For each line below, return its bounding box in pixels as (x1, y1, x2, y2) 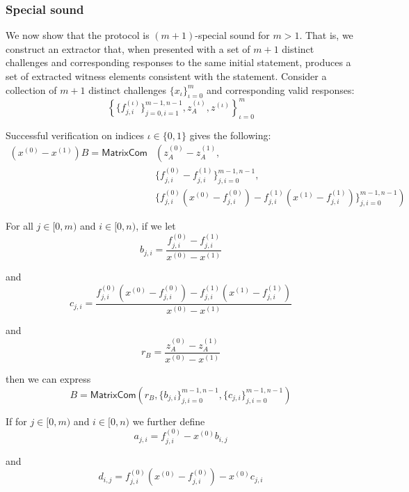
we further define (132, 413, 205, 428)
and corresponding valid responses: (206, 82, 355, 97)
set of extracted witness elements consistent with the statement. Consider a (6, 69, 327, 83)
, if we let (136, 218, 176, 232)
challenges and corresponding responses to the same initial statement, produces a (6, 55, 351, 70)
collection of (6, 82, 57, 97)
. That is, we (299, 28, 353, 42)
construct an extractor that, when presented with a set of (6, 41, 250, 56)
